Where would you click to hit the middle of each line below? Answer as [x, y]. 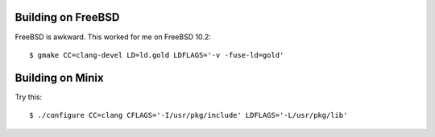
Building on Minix [59, 77]
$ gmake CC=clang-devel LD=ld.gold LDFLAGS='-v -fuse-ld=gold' [157, 55]
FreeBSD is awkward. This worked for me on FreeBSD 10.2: [113, 37]
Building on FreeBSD [67, 17]
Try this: [29, 97]
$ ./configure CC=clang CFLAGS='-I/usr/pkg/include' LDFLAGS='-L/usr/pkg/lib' [188, 115]
